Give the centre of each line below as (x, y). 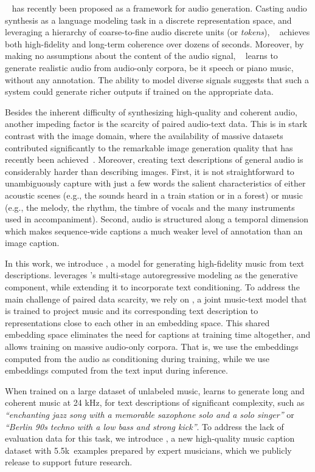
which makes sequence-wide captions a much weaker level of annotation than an (154, 231)
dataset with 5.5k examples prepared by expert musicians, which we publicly (148, 450)
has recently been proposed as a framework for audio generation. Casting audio (159, 8)
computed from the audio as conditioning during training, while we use (137, 358)
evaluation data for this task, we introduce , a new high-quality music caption (150, 438)
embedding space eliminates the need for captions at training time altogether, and (158, 334)
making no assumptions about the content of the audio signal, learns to (141, 56)
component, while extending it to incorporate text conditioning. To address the (152, 287)
